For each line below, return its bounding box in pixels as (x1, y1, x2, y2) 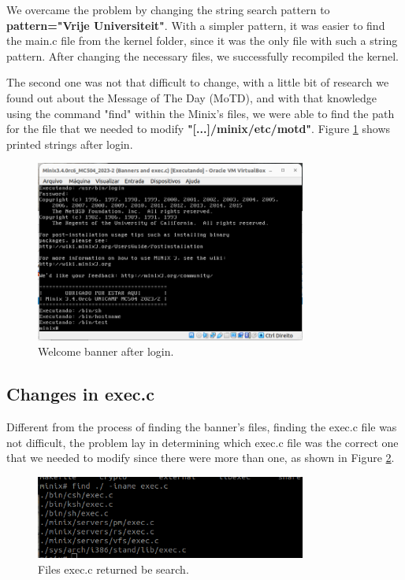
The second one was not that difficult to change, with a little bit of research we (6, 74, 389, 91)
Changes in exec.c (6, 382, 154, 406)
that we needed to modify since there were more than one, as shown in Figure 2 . (6, 449, 395, 466)
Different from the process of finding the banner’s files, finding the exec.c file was (6, 419, 397, 435)
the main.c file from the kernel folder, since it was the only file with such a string (6, 32, 398, 49)
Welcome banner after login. (38, 343, 174, 360)
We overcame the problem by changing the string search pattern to (6, 2, 330, 17)
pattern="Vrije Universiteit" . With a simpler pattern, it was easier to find (6, 17, 385, 33)
